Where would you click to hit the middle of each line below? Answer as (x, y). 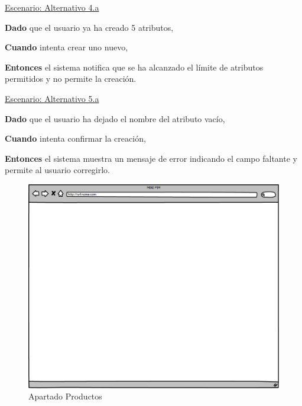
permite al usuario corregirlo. (58, 170)
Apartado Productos (65, 396)
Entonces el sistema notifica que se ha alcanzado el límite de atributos (134, 67)
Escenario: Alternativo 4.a (52, 7)
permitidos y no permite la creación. (71, 79)
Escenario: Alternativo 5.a (52, 98)
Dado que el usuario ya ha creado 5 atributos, (89, 27)
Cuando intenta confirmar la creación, (75, 138)
